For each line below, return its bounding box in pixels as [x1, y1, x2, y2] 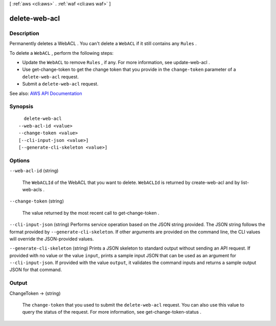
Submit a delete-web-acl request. [22, 81, 99, 87]
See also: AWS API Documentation [9, 90, 82, 96]
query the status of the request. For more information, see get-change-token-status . [22, 309, 202, 315]
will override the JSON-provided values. [9, 236, 94, 242]
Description [9, 30, 39, 37]
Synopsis [9, 103, 33, 110]
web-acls [22, 186, 42, 192]
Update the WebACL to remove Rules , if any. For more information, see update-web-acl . [22, 59, 210, 65]
